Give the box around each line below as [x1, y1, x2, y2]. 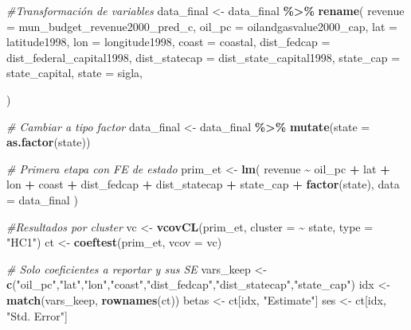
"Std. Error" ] [6, 307, 68, 324]
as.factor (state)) [6, 134, 91, 150]
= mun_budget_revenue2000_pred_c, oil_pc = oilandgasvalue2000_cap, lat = [6, 17, 398, 34]
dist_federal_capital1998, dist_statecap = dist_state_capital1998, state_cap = [6, 49, 401, 65]
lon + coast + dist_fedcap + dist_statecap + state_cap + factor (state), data [6, 176, 400, 192]
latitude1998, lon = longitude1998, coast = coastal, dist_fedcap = [6, 33, 331, 50]
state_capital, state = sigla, [6, 64, 143, 81]
